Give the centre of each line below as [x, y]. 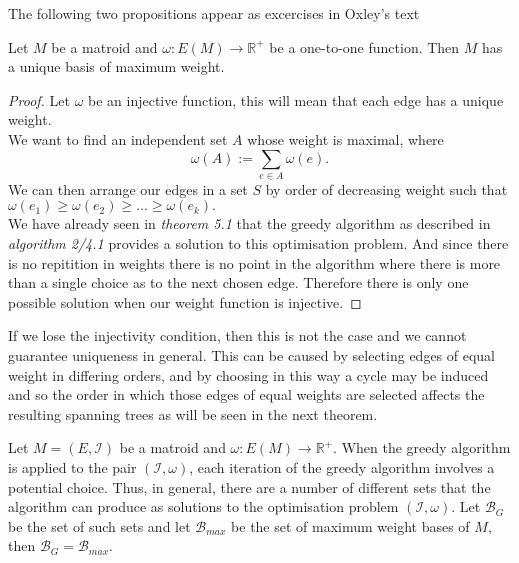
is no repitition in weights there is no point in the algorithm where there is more [254, 262]
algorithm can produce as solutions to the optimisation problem [203, 506]
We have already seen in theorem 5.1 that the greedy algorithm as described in [249, 223]
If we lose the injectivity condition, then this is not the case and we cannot [237, 335]
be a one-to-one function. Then [364, 46]
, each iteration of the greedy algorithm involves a [342, 467]
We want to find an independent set [118, 138]
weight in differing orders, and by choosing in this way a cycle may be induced [248, 374]
